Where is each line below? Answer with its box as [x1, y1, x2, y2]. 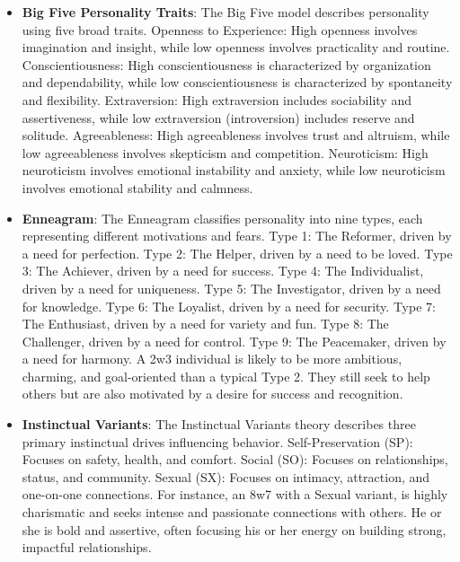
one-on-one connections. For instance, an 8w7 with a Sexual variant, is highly [22, 485, 448, 504]
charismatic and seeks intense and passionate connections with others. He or [22, 503, 442, 522]
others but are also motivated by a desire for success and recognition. [22, 384, 403, 403]
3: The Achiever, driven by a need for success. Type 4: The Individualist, [22, 261, 424, 280]
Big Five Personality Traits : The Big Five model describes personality [22, 3, 429, 21]
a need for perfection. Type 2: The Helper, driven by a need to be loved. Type [22, 243, 453, 262]
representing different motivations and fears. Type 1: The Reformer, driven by [22, 226, 452, 245]
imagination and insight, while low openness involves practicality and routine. [22, 38, 450, 57]
